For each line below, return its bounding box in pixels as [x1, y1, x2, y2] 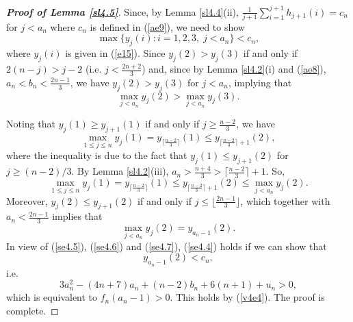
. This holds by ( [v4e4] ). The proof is [170, 290, 325, 304]
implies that [52, 209, 103, 223]
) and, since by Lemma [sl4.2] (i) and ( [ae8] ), [142, 62, 326, 75]
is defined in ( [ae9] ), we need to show [90, 19, 245, 34]
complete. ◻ [6, 303, 59, 317]
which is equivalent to [6, 290, 98, 304]
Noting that [6, 116, 55, 131]
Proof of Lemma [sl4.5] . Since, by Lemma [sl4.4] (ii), [6, 4, 239, 18]
